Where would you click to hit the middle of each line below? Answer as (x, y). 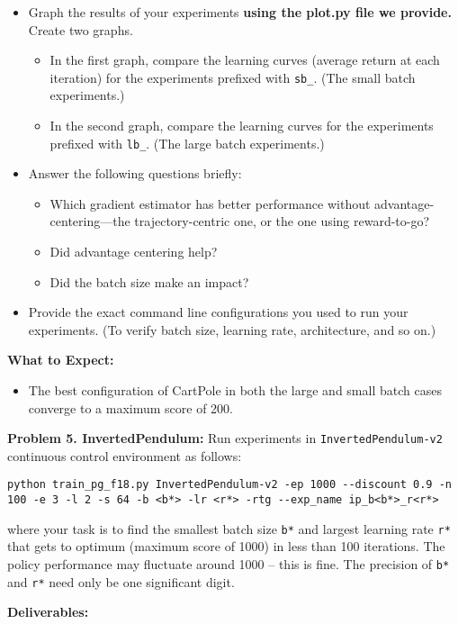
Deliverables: (48, 612)
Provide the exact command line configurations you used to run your (218, 312)
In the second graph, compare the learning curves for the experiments (242, 126)
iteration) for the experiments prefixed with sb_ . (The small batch (233, 77)
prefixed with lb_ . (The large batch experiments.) (187, 143)
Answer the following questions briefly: (135, 173)
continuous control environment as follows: (125, 455)
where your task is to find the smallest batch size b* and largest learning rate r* (229, 528)
